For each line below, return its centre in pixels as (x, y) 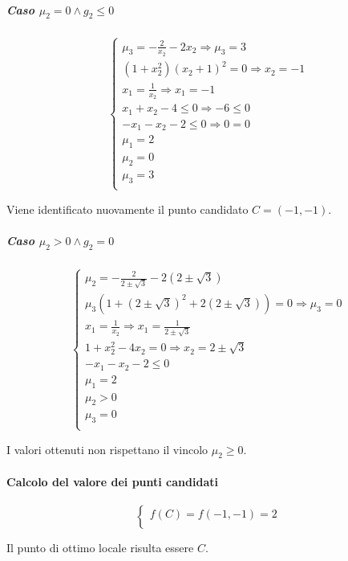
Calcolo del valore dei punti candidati (112, 481)
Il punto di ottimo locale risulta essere (100, 548)
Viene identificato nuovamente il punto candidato (127, 209)
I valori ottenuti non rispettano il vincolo (107, 449)
